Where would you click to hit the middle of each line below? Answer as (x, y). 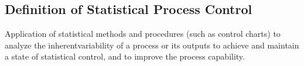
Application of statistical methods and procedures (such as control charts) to (143, 34)
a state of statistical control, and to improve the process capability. (125, 56)
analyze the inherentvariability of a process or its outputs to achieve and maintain (152, 45)
